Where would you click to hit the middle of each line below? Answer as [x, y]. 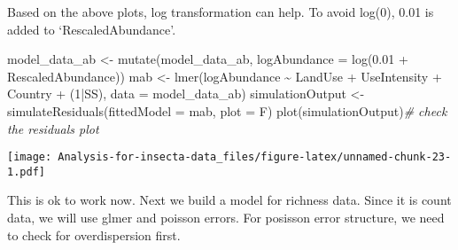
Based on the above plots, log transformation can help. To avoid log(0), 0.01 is [221, 12]
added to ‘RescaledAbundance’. [92, 29]
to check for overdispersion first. [94, 234]
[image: [30, 157]
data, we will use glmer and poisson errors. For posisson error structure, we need [226, 218]
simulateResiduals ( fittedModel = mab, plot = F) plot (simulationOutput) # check [227, 110]
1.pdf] [26, 172]
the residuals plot [53, 128]
